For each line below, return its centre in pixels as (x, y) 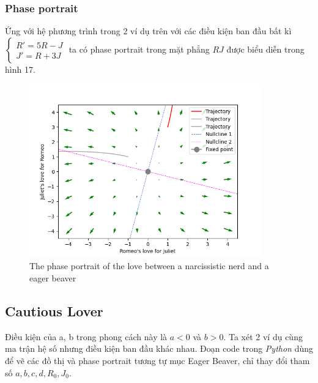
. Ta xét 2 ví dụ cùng (263, 336)
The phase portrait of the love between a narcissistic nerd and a (149, 266)
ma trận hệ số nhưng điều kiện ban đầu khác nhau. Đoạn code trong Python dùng (159, 348)
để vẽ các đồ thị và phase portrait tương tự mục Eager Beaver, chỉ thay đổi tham (157, 361)
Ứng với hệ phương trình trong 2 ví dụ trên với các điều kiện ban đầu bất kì (148, 31)
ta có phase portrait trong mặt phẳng (139, 49)
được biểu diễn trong (265, 49)
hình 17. (20, 69)
